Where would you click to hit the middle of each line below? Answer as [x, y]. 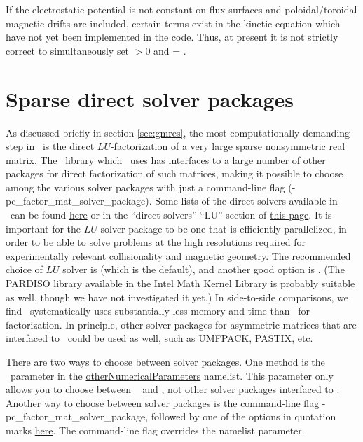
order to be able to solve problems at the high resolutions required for [156, 242]
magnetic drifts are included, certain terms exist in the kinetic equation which [173, 23]
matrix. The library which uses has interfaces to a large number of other [166, 159]
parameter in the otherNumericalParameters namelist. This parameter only [172, 375]
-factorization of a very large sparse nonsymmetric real [228, 146]
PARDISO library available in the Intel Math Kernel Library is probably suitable [180, 283]
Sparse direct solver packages [150, 98]
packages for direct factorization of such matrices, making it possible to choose [174, 173]
